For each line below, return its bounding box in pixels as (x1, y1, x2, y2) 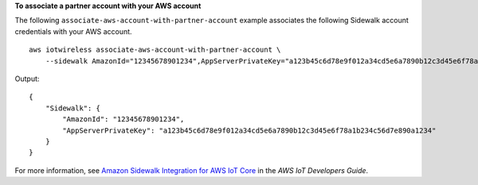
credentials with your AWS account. (14, 26, 132, 36)
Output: (14, 74, 40, 83)
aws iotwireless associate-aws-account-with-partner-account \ (29, 45, 281, 55)
